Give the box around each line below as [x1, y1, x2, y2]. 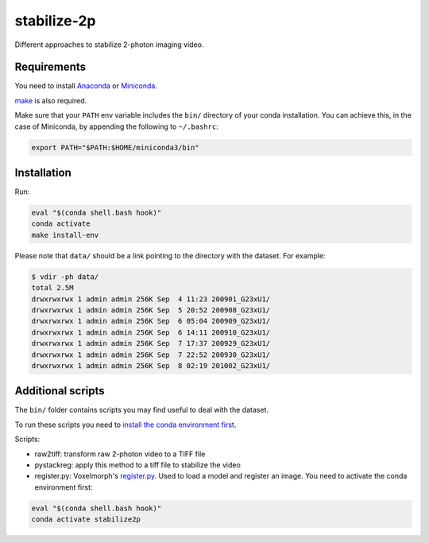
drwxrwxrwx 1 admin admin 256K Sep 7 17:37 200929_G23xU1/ [31, 339, 271, 348]
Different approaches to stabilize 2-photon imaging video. [14, 40, 204, 49]
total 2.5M [31, 283, 74, 293]
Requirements [14, 60, 87, 74]
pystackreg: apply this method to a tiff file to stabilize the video [34, 460, 242, 470]
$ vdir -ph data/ [31, 272, 99, 281]
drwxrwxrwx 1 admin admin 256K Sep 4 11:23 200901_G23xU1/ [31, 294, 271, 304]
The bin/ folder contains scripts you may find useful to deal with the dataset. [14, 405, 269, 415]
